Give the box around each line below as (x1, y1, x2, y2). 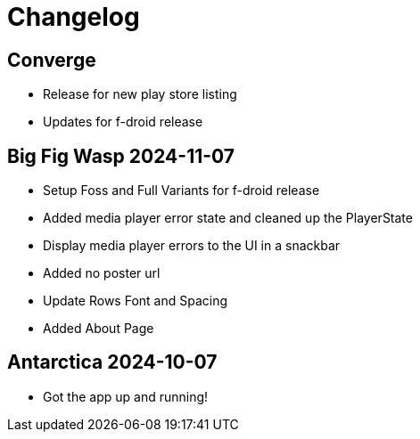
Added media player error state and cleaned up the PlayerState (43, 210, 413, 226)
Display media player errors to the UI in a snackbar (43, 238, 341, 254)
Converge (7, 48, 96, 71)
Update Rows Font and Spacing (43, 293, 228, 309)
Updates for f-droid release (43, 114, 203, 130)
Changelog (7, 2, 140, 32)
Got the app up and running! (43, 388, 209, 404)
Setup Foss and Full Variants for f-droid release (43, 183, 320, 199)
